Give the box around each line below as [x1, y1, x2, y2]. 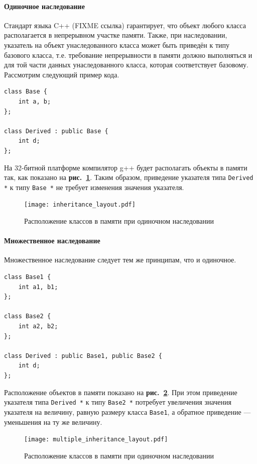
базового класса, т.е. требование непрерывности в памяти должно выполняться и [4, 49, 252, 60]
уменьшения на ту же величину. [4, 416, 102, 427]
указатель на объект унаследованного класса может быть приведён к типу [4, 39, 230, 50]
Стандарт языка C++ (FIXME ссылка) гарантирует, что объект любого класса [4, 20, 246, 30]
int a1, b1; [18, 283, 58, 291]
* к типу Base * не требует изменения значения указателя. [4, 181, 184, 192]
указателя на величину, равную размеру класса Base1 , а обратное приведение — [4, 406, 251, 417]
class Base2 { [4, 313, 51, 320]
